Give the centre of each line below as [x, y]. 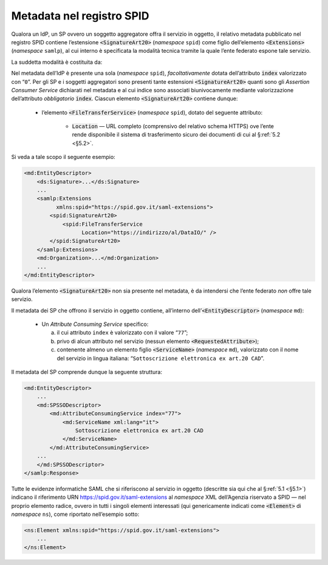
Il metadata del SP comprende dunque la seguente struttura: [87, 372]
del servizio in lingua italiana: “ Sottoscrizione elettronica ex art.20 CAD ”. [160, 358]
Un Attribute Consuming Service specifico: [95, 324]
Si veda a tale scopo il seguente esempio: [63, 157]
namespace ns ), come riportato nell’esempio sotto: [75, 514]
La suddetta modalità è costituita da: [57, 62]
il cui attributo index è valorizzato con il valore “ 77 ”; [122, 333]
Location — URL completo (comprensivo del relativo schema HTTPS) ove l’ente [173, 126]
